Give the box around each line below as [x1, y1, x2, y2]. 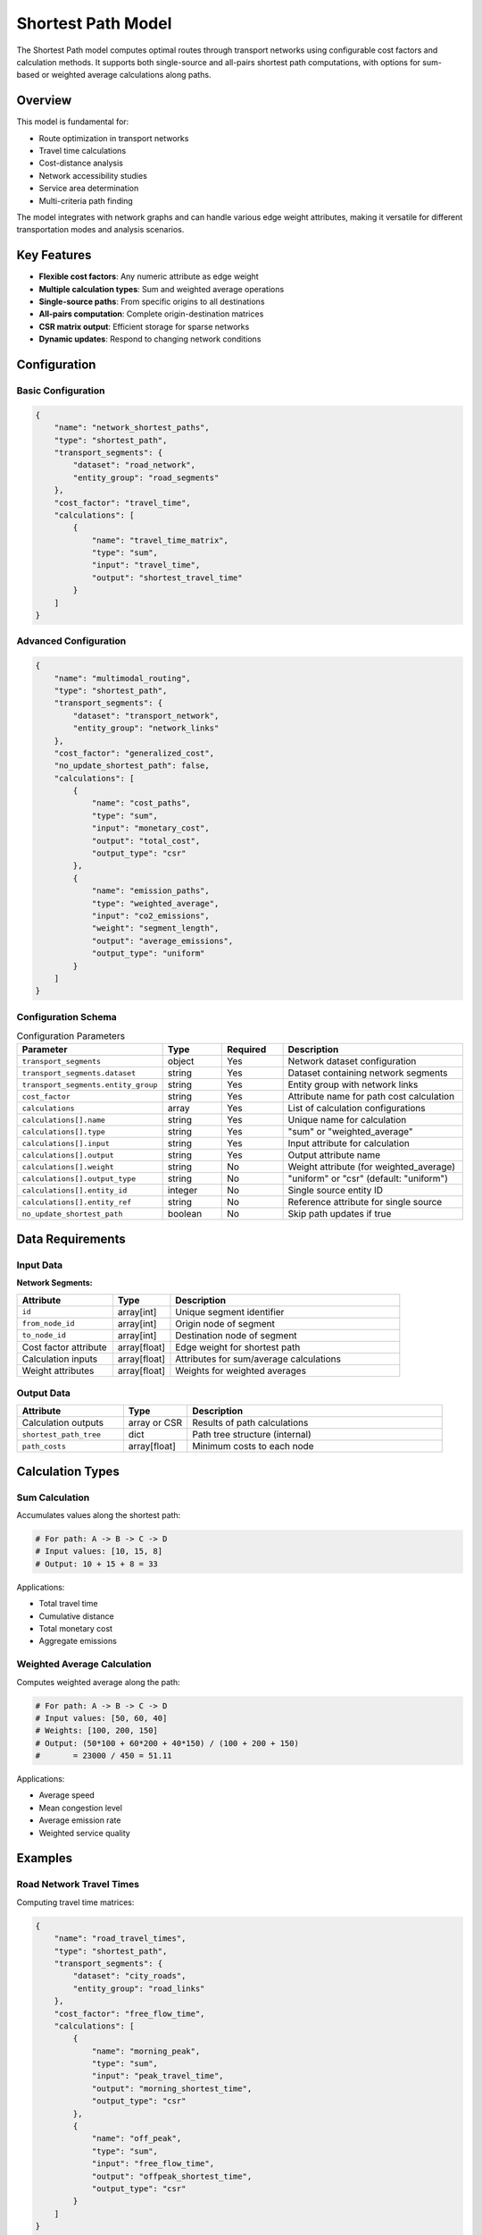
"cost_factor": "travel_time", [54, 497, 191, 508]
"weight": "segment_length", [91, 924, 220, 933]
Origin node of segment [175, 1317, 276, 1329]
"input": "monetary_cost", [91, 823, 210, 833]
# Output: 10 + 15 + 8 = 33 [35, 1558, 158, 1569]
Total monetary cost [38, 1624, 113, 1634]
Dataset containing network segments [287, 1067, 448, 1079]
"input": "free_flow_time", [91, 2159, 214, 2169]
